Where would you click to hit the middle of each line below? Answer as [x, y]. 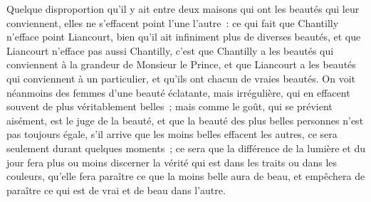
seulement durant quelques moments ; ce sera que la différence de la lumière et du [186, 148]
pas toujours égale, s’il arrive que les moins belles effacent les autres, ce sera [172, 134]
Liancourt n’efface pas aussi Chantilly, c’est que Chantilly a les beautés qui [170, 50]
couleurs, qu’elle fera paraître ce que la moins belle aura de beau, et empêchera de [186, 176]
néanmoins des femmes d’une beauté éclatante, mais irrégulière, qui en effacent [178, 92]
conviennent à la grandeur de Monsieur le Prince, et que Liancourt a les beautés [181, 64]
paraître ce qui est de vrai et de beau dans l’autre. [116, 190]
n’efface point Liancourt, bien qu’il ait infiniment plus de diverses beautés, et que [184, 37]
